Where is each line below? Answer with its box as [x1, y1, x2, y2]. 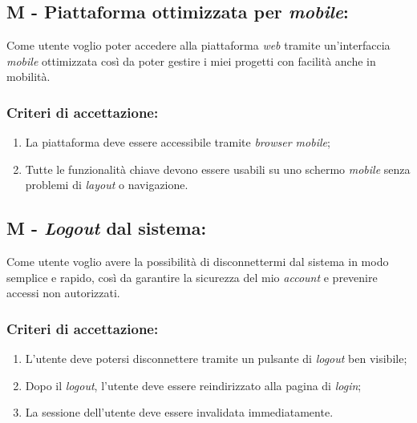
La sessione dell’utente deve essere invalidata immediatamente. [25, 404, 334, 421]
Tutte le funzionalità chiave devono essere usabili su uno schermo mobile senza [25, 160, 411, 177]
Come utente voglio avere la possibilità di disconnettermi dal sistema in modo [6, 253, 389, 270]
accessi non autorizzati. [6, 284, 120, 301]
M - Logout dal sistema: [6, 216, 207, 240]
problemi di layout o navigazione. [25, 176, 188, 193]
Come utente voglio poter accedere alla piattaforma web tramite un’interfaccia [6, 37, 391, 54]
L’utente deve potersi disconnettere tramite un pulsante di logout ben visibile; [25, 350, 407, 367]
